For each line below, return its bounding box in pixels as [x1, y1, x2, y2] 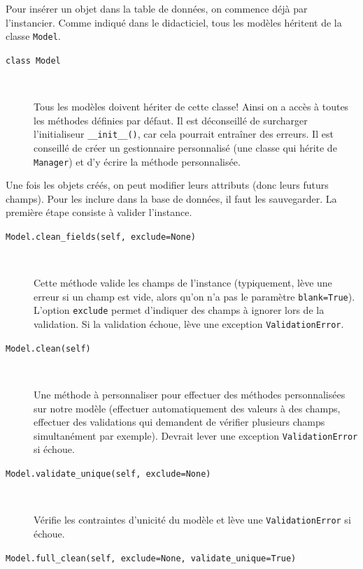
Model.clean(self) [6, 343, 91, 354]
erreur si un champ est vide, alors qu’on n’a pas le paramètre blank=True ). [34, 289, 355, 303]
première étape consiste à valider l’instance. [6, 205, 192, 219]
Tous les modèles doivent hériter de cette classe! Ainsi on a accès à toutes [34, 99, 349, 114]
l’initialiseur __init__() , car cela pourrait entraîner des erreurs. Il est [34, 127, 334, 141]
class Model [6, 55, 61, 66]
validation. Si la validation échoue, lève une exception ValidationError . [34, 317, 344, 331]
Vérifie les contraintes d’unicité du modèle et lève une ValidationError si [34, 512, 351, 527]
